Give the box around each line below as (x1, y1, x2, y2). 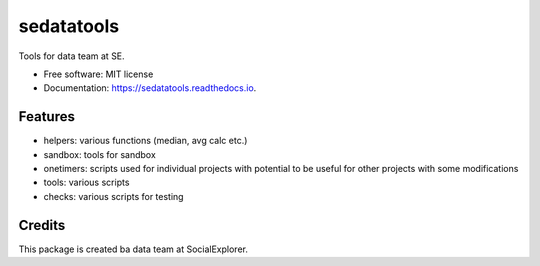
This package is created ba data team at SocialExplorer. (18, 243, 249, 255)
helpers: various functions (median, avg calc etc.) (43, 135, 248, 147)
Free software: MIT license (43, 68, 154, 80)
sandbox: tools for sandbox (43, 148, 157, 160)
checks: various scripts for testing (43, 190, 184, 202)
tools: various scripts (43, 176, 130, 189)
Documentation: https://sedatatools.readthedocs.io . (43, 82, 257, 94)
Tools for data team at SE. (18, 50, 125, 62)
